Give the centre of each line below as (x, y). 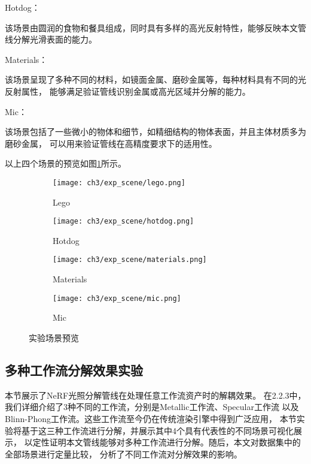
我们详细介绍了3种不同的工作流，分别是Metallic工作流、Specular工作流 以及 (152, 407)
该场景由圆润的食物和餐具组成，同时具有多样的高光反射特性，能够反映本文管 (155, 27)
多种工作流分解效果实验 (74, 370)
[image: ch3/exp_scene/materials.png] (130, 260)
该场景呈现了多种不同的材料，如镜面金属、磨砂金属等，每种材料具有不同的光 (155, 79)
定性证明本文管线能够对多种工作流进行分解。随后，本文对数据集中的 (167, 442)
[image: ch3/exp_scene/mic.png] (117, 298)
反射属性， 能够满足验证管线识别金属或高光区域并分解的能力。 (128, 91)
